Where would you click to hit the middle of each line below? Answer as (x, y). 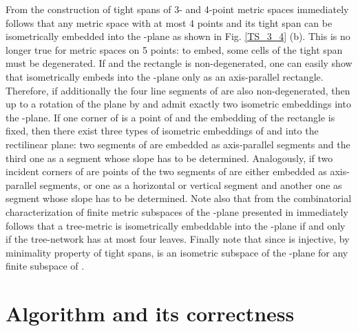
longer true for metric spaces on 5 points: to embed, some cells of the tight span (174, 49)
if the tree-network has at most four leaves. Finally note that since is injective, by (178, 239)
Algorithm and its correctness (150, 313)
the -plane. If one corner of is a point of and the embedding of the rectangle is (170, 117)
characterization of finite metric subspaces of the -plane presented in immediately (177, 211)
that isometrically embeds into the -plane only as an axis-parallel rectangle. (165, 76)
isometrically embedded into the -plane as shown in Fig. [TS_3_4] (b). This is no (178, 36)
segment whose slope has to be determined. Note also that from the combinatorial (179, 198)
